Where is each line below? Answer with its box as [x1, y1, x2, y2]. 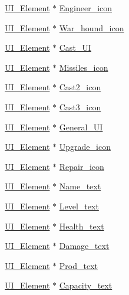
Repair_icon [59, 160, 104, 172]
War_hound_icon [59, 21, 124, 34]
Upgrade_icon [59, 140, 111, 153]
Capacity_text [59, 279, 113, 291]
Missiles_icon [59, 61, 108, 73]
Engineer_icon [59, 2, 113, 14]
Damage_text [59, 240, 110, 252]
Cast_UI [59, 41, 91, 54]
